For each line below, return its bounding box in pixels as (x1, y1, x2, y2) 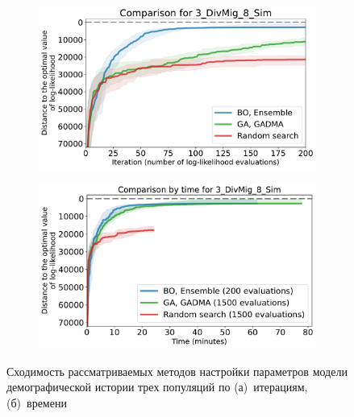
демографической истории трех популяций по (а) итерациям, (6, 378, 308, 395)
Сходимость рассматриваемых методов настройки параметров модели (6, 362, 348, 379)
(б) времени (6, 394, 67, 411)
